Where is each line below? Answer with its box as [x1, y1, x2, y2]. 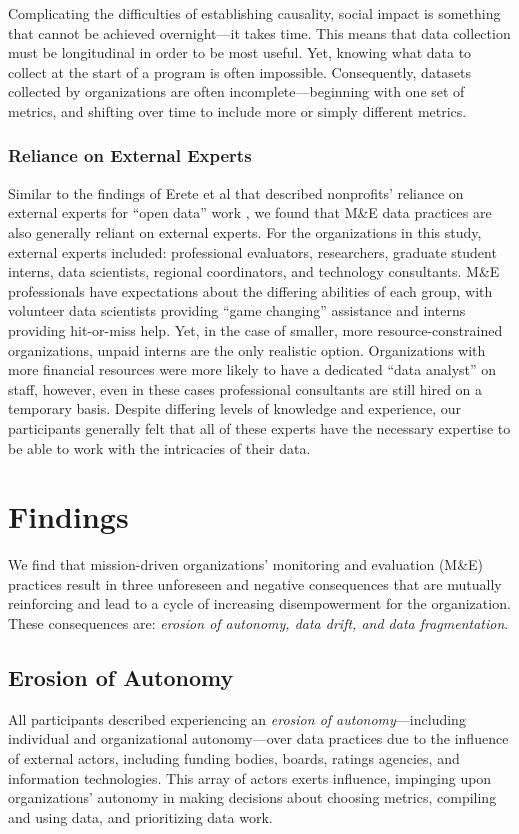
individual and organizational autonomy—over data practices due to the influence [8, 728, 509, 749]
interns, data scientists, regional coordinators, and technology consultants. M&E [8, 261, 500, 282]
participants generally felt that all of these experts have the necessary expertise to [8, 417, 511, 438]
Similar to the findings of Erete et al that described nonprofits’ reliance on [8, 182, 464, 203]
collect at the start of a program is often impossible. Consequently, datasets [8, 61, 472, 82]
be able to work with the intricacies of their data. [8, 437, 311, 458]
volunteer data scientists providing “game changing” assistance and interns [8, 300, 466, 321]
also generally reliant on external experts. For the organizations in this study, [8, 221, 482, 242]
